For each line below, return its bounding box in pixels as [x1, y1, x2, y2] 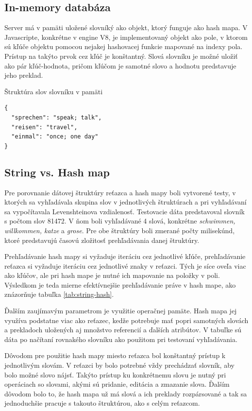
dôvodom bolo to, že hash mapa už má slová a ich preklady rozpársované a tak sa [4, 388, 247, 398]
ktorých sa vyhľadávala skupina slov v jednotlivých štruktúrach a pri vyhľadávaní [4, 197, 247, 207]
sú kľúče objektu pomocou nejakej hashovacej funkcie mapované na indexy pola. [4, 41, 243, 51]
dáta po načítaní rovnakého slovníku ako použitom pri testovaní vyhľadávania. [4, 334, 237, 344]
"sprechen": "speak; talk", [11, 114, 102, 121]
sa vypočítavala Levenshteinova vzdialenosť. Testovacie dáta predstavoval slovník [4, 206, 245, 216]
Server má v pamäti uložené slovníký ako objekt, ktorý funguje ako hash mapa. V [4, 22, 248, 33]
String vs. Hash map [4, 164, 110, 179]
